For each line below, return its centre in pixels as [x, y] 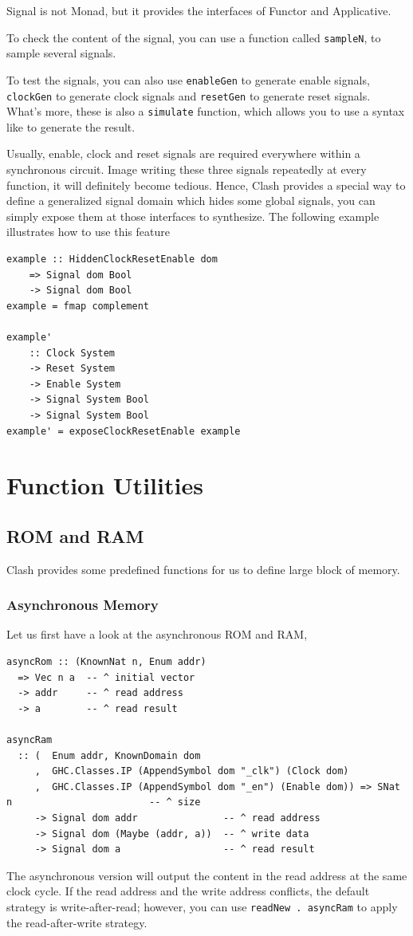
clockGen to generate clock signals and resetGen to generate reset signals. [189, 95]
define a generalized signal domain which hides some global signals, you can [191, 201]
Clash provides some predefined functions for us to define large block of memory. [203, 569]
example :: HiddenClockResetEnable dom [112, 259]
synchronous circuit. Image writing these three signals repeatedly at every [187, 169]
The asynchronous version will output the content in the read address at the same [207, 875]
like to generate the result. [71, 126]
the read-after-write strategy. [77, 922]
